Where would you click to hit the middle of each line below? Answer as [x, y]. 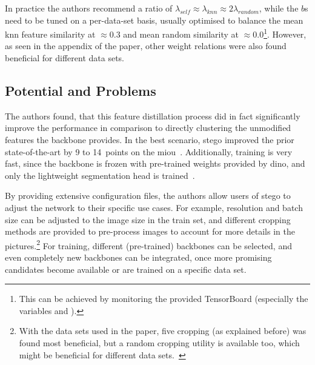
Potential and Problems [81, 91]
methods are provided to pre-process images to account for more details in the [150, 231]
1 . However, [285, 33]
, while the [279, 8]
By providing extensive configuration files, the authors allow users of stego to [148, 196]
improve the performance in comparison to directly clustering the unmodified [148, 128]
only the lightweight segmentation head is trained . [100, 175]
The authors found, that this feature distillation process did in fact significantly [153, 116]
